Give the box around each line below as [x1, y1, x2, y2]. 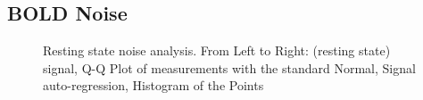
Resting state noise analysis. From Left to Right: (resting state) [43, 41, 391, 60]
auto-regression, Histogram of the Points [43, 76, 264, 95]
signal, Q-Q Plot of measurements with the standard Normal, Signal [43, 58, 416, 77]
